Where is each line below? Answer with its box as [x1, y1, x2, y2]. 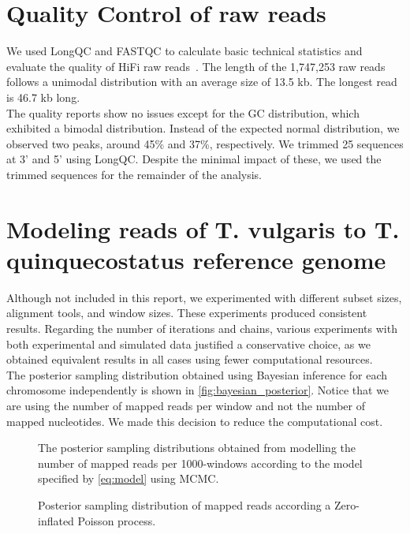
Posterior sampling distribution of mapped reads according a [38, 496, 331, 513]
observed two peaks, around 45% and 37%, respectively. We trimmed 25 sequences [6, 135, 404, 151]
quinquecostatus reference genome [6, 243, 386, 275]
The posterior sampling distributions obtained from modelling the [38, 439, 356, 456]
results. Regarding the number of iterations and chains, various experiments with [6, 319, 397, 336]
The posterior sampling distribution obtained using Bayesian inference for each [6, 366, 388, 383]
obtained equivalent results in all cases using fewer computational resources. [6, 351, 373, 368]
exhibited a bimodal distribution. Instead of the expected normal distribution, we [6, 120, 400, 136]
